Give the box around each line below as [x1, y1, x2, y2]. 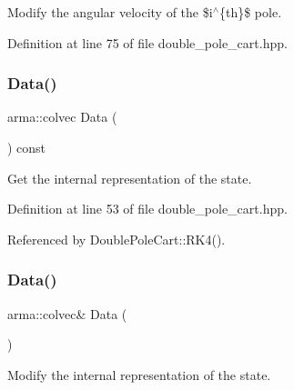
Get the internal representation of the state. [7, 168, 252, 187]
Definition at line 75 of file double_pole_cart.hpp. [7, 33, 288, 52]
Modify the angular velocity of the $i [7, 3, 213, 21]
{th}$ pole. [218, 3, 282, 21]
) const [7, 138, 46, 156]
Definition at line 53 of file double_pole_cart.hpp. [7, 199, 288, 218]
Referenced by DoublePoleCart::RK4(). [7, 229, 226, 248]
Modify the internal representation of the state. [7, 365, 271, 384]
